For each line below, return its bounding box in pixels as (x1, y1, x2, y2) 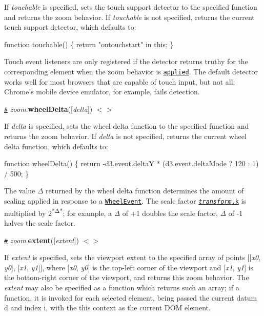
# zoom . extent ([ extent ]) (4, 234, 79, 245)
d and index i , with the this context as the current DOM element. (4, 302, 211, 313)
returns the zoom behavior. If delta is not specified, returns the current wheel (4, 131, 247, 142)
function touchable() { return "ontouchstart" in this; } (4, 38, 174, 49)
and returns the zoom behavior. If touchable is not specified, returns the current (4, 11, 255, 22)
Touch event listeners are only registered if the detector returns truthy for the (4, 56, 248, 67)
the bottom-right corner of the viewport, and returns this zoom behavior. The (4, 272, 249, 283)
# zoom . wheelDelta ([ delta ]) (4, 103, 93, 114)
